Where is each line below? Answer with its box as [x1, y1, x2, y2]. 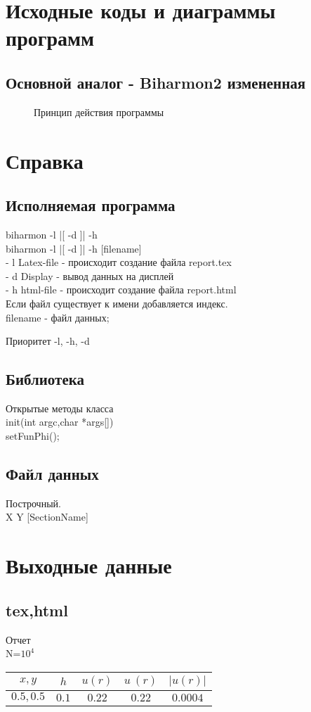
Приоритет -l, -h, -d [6, 333, 90, 348]
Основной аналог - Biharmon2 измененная [6, 71, 306, 93]
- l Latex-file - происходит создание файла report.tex [6, 255, 232, 269]
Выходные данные [6, 551, 172, 580]
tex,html [6, 599, 68, 621]
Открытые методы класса [6, 400, 114, 415]
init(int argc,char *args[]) [6, 414, 114, 429]
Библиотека [6, 368, 84, 390]
